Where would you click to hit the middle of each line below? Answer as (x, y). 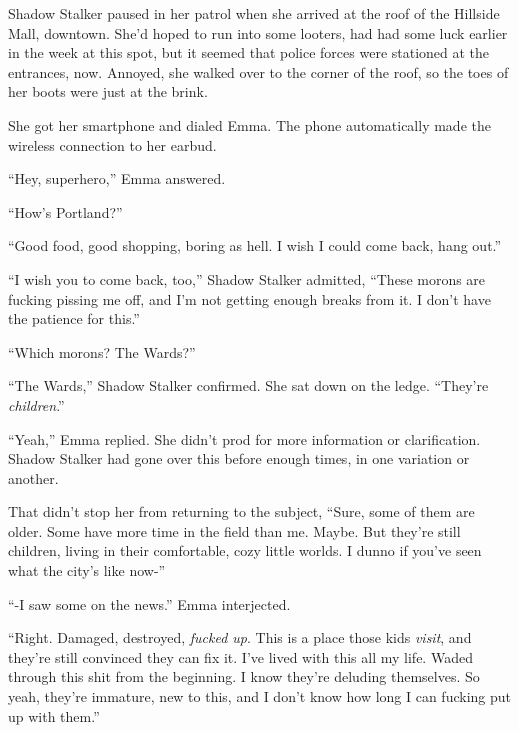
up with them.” (54, 715)
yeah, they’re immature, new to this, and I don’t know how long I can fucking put (260, 696)
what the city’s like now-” (87, 570)
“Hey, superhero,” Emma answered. (117, 178)
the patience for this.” (74, 318)
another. (33, 477)
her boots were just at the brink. (108, 91)
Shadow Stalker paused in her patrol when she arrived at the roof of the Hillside (254, 13)
